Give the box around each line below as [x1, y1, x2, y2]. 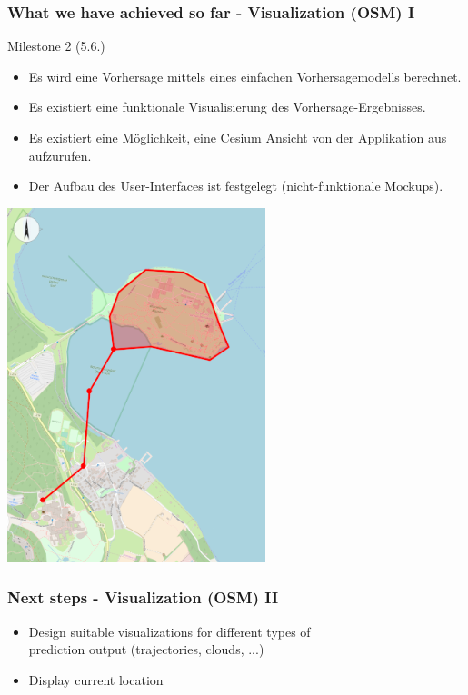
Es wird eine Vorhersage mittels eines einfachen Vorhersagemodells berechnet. [28, 66, 462, 85]
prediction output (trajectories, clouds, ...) [28, 640, 264, 659]
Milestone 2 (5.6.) [7, 36, 105, 55]
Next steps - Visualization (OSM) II [7, 586, 279, 609]
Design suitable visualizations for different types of [28, 621, 311, 640]
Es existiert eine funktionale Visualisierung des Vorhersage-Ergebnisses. [28, 97, 426, 116]
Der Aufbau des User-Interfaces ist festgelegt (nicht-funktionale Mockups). [28, 176, 443, 195]
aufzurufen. [28, 145, 92, 164]
